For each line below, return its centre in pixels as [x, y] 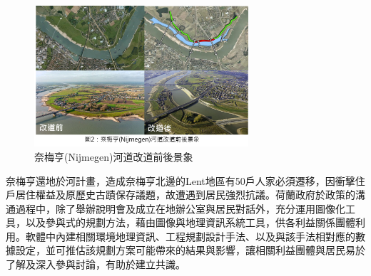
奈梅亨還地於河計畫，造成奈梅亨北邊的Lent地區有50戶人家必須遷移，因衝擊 [181, 180]
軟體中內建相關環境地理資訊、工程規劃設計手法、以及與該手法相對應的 [190, 236]
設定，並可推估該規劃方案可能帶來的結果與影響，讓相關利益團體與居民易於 [190, 250]
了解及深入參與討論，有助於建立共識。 [96, 264]
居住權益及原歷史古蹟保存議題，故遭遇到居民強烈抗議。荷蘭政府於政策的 [185, 195]
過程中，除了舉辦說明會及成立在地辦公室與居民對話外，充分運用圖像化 [180, 208]
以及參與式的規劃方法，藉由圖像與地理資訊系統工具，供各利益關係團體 [190, 222]
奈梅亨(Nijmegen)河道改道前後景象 [114, 156]
